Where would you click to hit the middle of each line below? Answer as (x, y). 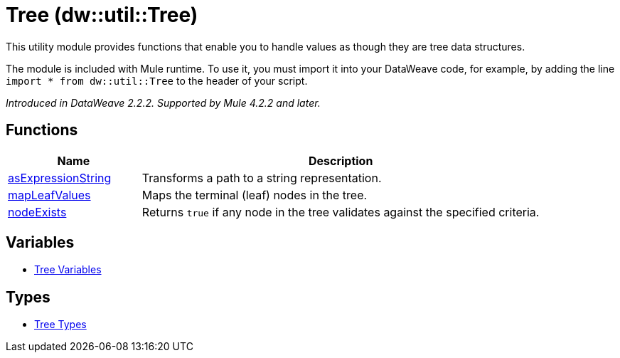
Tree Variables (68, 270)
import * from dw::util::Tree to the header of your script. (157, 80)
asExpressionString (60, 178)
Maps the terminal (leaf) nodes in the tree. (255, 195)
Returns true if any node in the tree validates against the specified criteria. (341, 212)
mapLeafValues (49, 195)
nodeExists (37, 212)
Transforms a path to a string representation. (262, 178)
